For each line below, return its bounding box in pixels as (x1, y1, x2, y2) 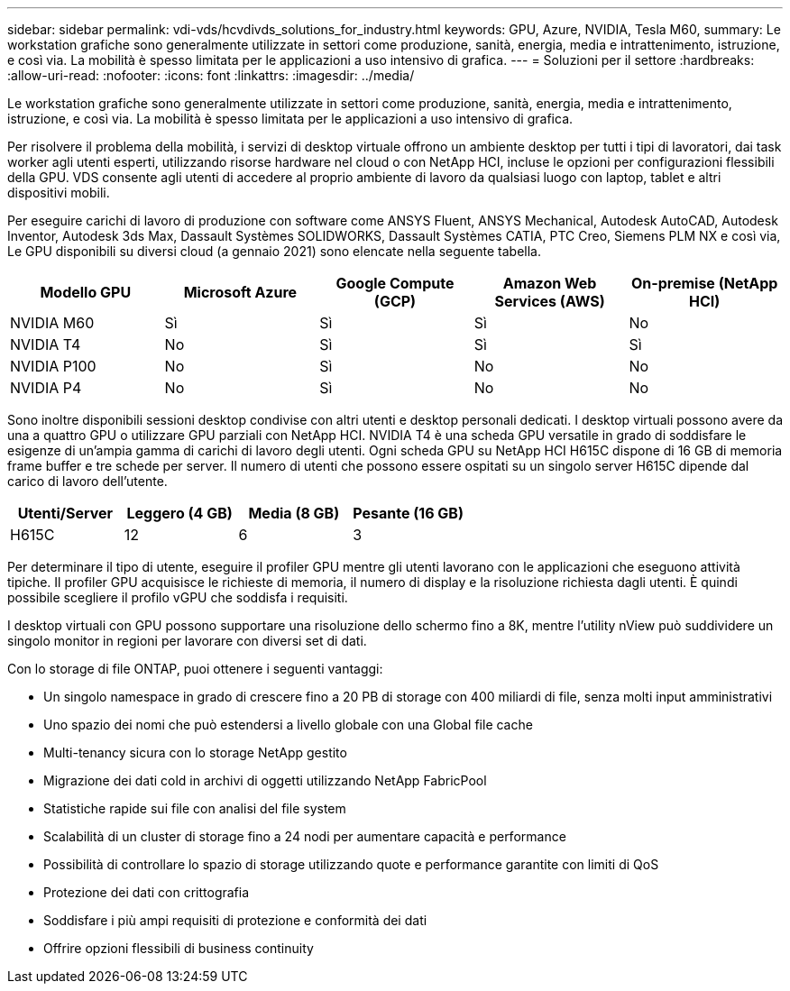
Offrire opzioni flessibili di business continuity (43, 941, 314, 956)
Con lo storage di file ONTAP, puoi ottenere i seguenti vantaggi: (7, 661, 383, 676)
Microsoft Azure (183, 283, 298, 301)
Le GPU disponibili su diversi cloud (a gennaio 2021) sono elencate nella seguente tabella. (7, 243, 541, 259)
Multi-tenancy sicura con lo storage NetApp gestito (43, 745, 347, 760)
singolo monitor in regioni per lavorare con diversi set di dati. (7, 633, 367, 648)
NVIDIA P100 (10, 357, 96, 375)
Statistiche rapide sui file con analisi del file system (43, 801, 346, 816)
